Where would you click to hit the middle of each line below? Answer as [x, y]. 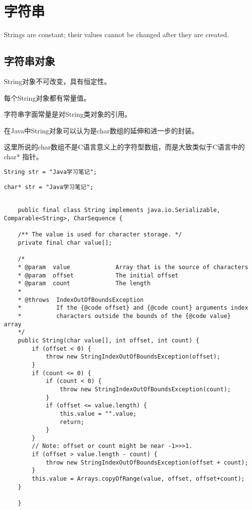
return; [72, 422]
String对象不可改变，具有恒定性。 [58, 81]
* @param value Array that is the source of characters [133, 267]
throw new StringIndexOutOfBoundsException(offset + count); [147, 462]
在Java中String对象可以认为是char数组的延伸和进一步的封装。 [101, 130]
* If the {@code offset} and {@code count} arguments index [133, 308]
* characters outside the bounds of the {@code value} [124, 316]
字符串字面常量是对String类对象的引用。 [68, 114]
